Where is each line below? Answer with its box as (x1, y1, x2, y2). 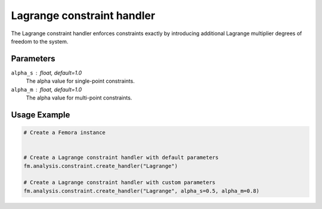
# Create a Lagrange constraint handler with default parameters (23, 154, 219, 161)
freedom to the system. (11, 38, 69, 45)
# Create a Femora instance (23, 129, 106, 136)
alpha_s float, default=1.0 (11, 69, 82, 76)
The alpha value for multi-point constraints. (26, 94, 132, 101)
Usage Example (11, 110, 70, 120)
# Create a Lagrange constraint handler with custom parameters (23, 179, 216, 186)
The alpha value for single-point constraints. (26, 77, 135, 85)
